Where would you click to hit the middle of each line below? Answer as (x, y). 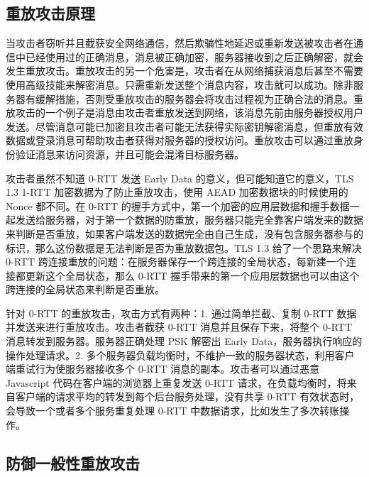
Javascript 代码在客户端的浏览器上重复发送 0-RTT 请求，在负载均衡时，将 (176, 382)
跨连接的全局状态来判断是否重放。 (85, 289)
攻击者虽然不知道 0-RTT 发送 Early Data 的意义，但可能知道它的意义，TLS (180, 178)
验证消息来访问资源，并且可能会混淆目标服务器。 (130, 154)
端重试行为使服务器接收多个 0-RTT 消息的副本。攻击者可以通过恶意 (163, 369)
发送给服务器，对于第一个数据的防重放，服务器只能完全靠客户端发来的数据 (189, 220)
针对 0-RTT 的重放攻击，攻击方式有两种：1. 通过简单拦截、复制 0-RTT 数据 (181, 313)
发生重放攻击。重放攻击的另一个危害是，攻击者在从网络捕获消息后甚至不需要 (184, 71)
